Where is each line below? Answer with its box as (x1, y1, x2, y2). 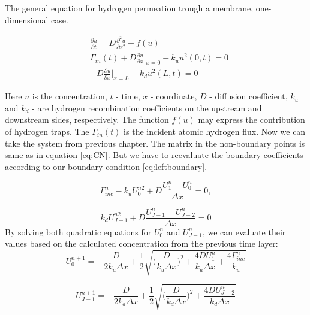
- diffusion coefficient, (209, 90, 288, 102)
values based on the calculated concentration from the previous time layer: (5, 237, 278, 250)
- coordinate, (150, 90, 197, 102)
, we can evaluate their (202, 225, 286, 238)
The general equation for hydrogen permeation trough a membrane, (5, 2, 254, 14)
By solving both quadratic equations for (5, 225, 152, 238)
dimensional (5, 13, 49, 26)
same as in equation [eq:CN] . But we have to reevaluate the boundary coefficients (5, 149, 303, 161)
